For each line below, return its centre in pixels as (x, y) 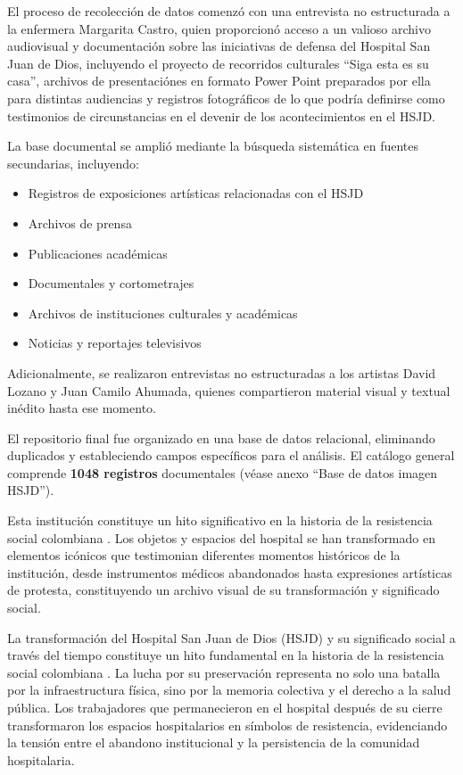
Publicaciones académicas (98, 253)
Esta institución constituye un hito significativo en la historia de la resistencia (220, 520)
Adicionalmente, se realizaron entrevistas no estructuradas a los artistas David (222, 372)
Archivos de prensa (80, 223)
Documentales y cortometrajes (111, 283)
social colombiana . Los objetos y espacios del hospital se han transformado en (221, 537)
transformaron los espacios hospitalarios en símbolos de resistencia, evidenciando (227, 725)
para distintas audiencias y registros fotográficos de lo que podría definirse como (226, 98)
